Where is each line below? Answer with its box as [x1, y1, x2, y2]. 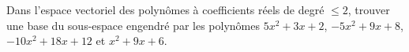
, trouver [347, 2, 390, 17]
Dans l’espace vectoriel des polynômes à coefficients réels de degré [6, 2, 325, 17]
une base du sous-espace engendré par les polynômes [6, 17, 260, 33]
